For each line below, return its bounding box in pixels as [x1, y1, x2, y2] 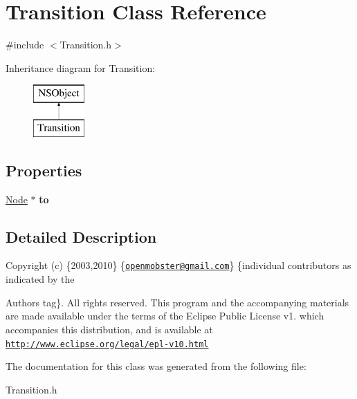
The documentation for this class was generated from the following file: [6, 359, 306, 373]
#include [6, 37, 44, 52]
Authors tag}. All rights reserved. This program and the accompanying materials [6, 295, 349, 309]
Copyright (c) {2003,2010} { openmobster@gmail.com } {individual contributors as [6, 258, 351, 272]
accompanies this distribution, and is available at [6, 322, 213, 336]
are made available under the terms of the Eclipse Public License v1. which [6, 308, 324, 323]
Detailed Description [6, 225, 157, 247]
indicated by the [6, 272, 75, 286]
